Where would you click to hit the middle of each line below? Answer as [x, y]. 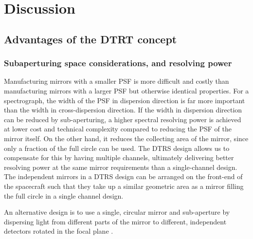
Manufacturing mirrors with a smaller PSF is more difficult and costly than [117, 81]
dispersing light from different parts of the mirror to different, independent [115, 221]
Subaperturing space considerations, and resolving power [118, 63]
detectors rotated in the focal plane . [59, 231]
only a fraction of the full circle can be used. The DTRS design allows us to [117, 148]
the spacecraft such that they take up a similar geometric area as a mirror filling [124, 186]
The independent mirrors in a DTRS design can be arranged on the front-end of [123, 176]
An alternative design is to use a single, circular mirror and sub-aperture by [117, 212]
